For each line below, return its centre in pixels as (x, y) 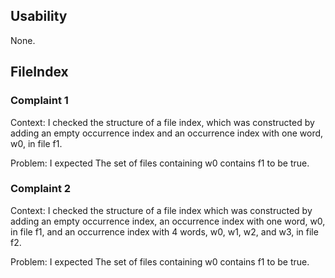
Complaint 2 (41, 189)
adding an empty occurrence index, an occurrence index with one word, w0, (168, 221)
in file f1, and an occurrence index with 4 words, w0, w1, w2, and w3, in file (164, 231)
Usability (39, 16)
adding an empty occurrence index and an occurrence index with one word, (167, 133)
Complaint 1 (39, 101)
